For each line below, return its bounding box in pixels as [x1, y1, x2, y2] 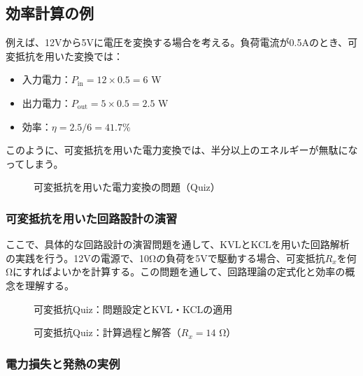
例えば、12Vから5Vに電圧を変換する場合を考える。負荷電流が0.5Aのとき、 [6, 35, 348, 50]
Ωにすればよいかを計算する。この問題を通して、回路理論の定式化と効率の [6, 264, 346, 279]
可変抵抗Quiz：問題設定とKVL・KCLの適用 [34, 301, 233, 316]
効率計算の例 [6, 2, 94, 24]
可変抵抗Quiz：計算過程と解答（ [34, 325, 181, 340]
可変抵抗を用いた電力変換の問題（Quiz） [34, 180, 220, 194]
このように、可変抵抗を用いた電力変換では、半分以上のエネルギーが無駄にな [6, 143, 358, 157]
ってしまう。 [6, 156, 64, 171]
